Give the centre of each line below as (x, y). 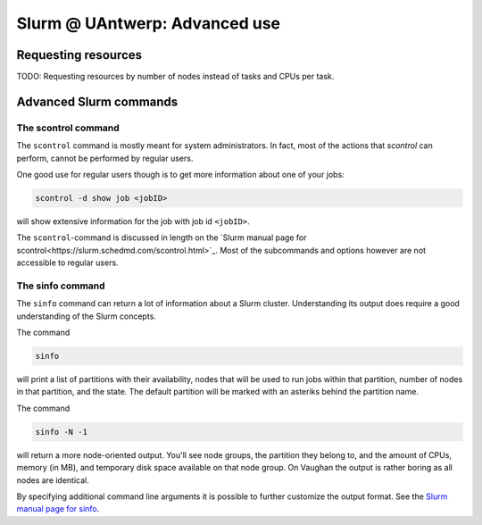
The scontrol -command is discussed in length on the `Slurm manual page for (162, 237)
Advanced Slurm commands (97, 101)
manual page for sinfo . (58, 509)
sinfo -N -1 (62, 432)
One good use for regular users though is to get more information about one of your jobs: (181, 175)
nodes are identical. (53, 480)
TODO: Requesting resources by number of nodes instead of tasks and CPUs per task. (175, 77)
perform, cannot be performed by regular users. (105, 158)
